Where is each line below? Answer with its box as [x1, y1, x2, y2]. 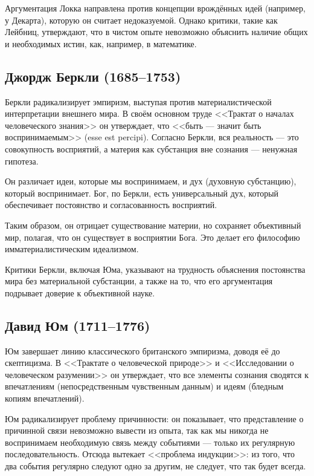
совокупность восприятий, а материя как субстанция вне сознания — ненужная [5, 142, 298, 155]
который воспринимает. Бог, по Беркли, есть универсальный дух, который [5, 186, 279, 199]
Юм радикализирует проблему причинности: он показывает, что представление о [5, 412, 304, 425]
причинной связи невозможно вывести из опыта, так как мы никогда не [5, 424, 269, 437]
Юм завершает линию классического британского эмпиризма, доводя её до [5, 344, 280, 357]
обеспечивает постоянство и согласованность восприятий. [5, 198, 217, 211]
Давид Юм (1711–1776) [5, 316, 150, 334]
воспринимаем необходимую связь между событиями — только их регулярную [5, 435, 295, 448]
